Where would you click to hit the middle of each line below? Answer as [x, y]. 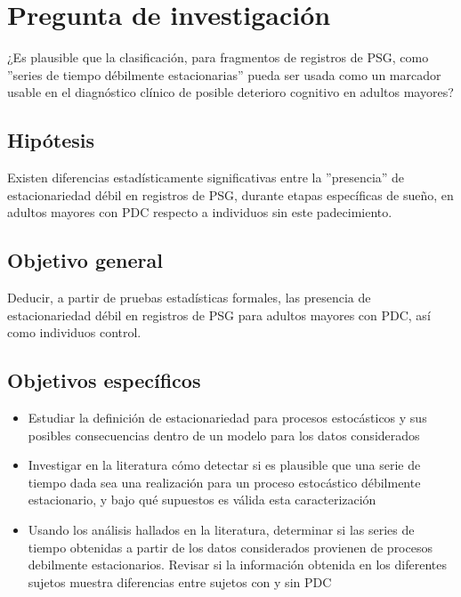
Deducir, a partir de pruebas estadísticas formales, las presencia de [189, 298]
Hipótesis [51, 140]
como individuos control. [74, 332]
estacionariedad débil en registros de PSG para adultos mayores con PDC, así [219, 315]
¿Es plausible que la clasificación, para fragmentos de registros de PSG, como [218, 57]
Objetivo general [85, 260]
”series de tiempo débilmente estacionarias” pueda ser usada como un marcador [224, 74]
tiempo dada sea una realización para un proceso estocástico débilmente [224, 482]
